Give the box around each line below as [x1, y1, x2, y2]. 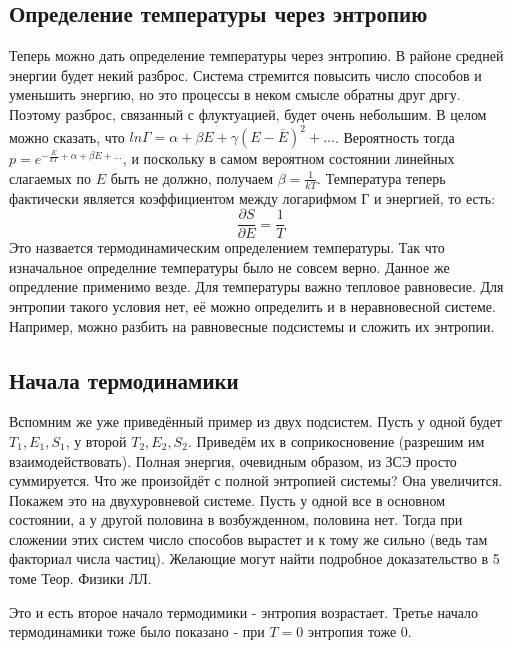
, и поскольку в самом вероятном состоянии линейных [122, 148, 455, 169]
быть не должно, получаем [110, 167, 274, 188]
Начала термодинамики [9, 364, 239, 395]
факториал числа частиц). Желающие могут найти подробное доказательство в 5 [9, 548, 500, 569]
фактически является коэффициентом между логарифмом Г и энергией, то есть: [9, 187, 496, 208]
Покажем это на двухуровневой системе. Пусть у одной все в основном [9, 489, 446, 510]
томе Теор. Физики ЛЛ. [9, 568, 152, 589]
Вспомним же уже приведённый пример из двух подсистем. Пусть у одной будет [9, 411, 502, 432]
